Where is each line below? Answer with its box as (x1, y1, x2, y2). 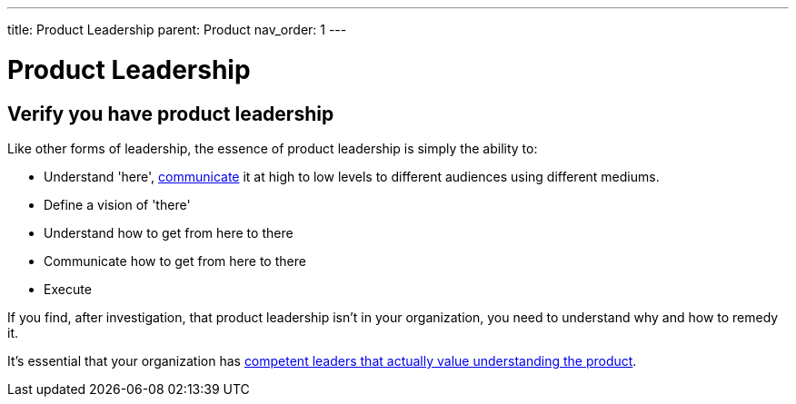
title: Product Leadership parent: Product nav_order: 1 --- (7, 22, 347, 37)
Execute (44, 281, 92, 297)
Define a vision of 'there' (44, 196, 191, 212)
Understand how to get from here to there (44, 224, 294, 241)
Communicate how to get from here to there (44, 252, 306, 269)
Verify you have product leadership (7, 102, 334, 125)
